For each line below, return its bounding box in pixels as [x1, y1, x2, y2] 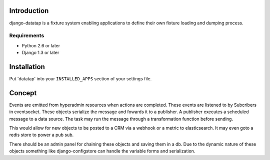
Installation [9, 62, 45, 71]
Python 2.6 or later [21, 42, 60, 48]
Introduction [9, 6, 49, 15]
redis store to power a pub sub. [9, 132, 74, 138]
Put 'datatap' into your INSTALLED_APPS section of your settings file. [9, 75, 152, 82]
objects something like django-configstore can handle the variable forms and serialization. [9, 148, 195, 154]
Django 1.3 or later [21, 50, 59, 56]
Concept [9, 89, 37, 97]
